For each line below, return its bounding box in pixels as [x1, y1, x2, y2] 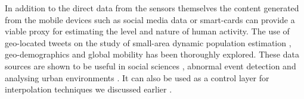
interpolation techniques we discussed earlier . [5, 83, 172, 95]
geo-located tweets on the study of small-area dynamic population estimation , [5, 36, 291, 49]
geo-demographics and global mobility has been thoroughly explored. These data [5, 48, 299, 60]
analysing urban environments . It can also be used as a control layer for [5, 71, 269, 84]
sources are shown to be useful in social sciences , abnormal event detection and [5, 59, 296, 72]
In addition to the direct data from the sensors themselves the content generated [5, 2, 299, 14]
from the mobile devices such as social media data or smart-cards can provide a [5, 13, 295, 25]
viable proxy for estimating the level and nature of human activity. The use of [5, 25, 290, 37]
